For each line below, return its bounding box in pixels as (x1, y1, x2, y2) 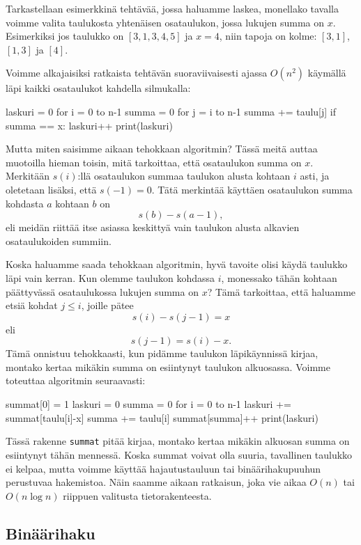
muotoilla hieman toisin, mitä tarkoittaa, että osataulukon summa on (6, 155, 302, 169)
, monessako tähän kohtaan (221, 270, 337, 285)
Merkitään (6, 168, 50, 183)
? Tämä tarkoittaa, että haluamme (207, 284, 356, 299)
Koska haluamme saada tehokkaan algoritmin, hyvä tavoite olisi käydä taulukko (6, 257, 348, 271)
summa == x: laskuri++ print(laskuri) (6, 118, 173, 132)
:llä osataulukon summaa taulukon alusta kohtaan (77, 168, 291, 183)
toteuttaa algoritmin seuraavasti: (6, 373, 146, 388)
